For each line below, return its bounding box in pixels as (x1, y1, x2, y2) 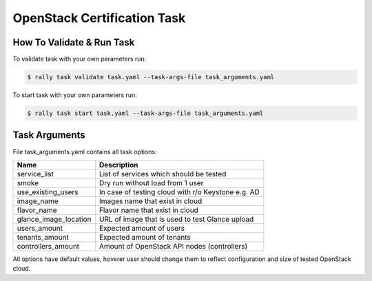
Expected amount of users (99, 223, 185, 233)
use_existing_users (17, 187, 79, 196)
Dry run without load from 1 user (99, 178, 204, 187)
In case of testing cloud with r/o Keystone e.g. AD (99, 187, 260, 196)
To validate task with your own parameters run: (12, 55, 147, 63)
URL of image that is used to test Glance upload (99, 214, 254, 224)
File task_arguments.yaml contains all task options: (12, 147, 157, 156)
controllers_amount (17, 241, 80, 251)
